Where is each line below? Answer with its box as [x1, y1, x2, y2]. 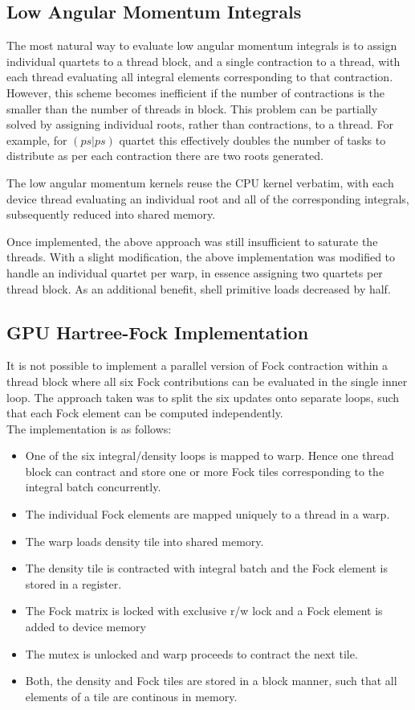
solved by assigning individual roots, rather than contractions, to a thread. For [6, 116, 393, 133]
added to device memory [25, 618, 146, 635]
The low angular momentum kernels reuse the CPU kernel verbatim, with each [6, 174, 394, 191]
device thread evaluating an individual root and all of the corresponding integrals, [6, 190, 409, 207]
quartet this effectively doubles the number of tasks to [119, 131, 386, 148]
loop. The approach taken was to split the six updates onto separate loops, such [6, 388, 400, 405]
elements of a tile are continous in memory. [25, 687, 238, 704]
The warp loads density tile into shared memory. [25, 532, 264, 549]
